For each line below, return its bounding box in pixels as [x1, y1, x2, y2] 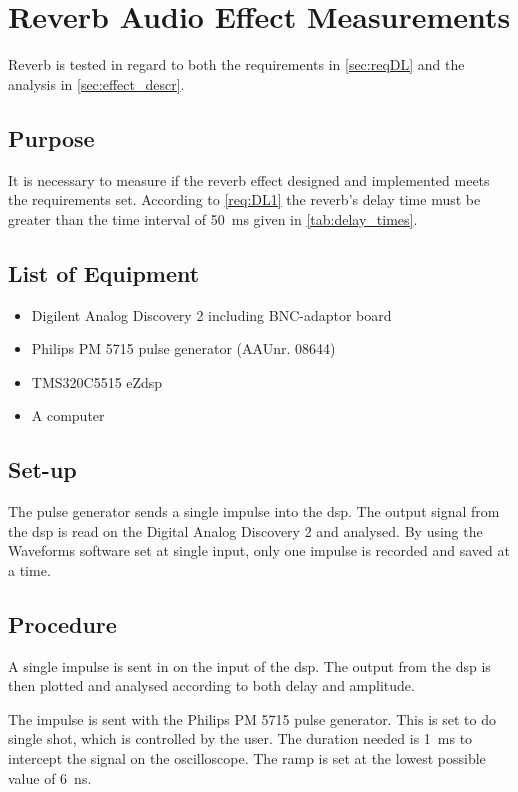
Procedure [8, 608, 117, 639]
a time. [8, 559, 51, 580]
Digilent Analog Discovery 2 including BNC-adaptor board [31, 304, 392, 325]
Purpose [8, 122, 95, 153]
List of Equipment [8, 257, 200, 288]
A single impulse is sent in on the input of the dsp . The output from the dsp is [8, 655, 491, 676]
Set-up [8, 454, 77, 485]
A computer [31, 405, 105, 426]
